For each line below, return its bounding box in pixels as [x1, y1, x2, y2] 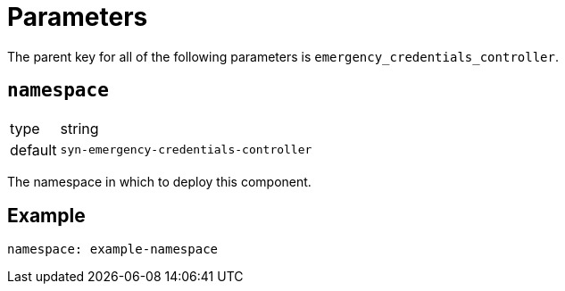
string [60, 119, 99, 137]
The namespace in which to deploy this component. [7, 173, 312, 189]
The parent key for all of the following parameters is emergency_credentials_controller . [7, 48, 560, 64]
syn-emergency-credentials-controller [60, 143, 312, 157]
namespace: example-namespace [7, 242, 219, 257]
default [10, 140, 57, 159]
